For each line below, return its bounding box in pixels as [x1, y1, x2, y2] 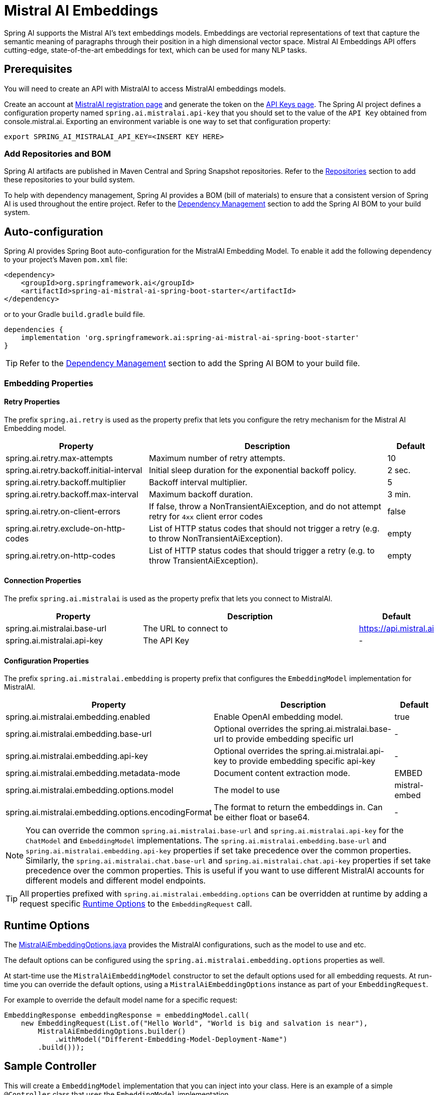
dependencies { [4, 325, 64, 334]
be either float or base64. [214, 812, 310, 823]
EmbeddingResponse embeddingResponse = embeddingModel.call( [4, 1011, 249, 1020]
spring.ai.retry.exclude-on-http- [6, 523, 125, 533]
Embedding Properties [4, 378, 93, 388]
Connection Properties [4, 576, 81, 585]
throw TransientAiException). [149, 555, 258, 566]
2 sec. [387, 465, 411, 475]
